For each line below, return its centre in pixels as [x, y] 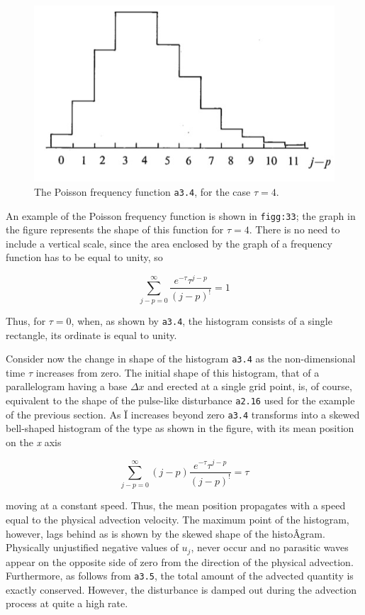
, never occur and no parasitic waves [270, 547]
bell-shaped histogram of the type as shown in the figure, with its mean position [180, 428]
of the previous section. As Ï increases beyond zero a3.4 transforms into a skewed [183, 414]
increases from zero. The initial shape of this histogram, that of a [178, 372]
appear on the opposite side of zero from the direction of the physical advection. [180, 561]
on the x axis [34, 442]
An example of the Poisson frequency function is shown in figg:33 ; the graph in [181, 215]
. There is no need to [294, 229]
